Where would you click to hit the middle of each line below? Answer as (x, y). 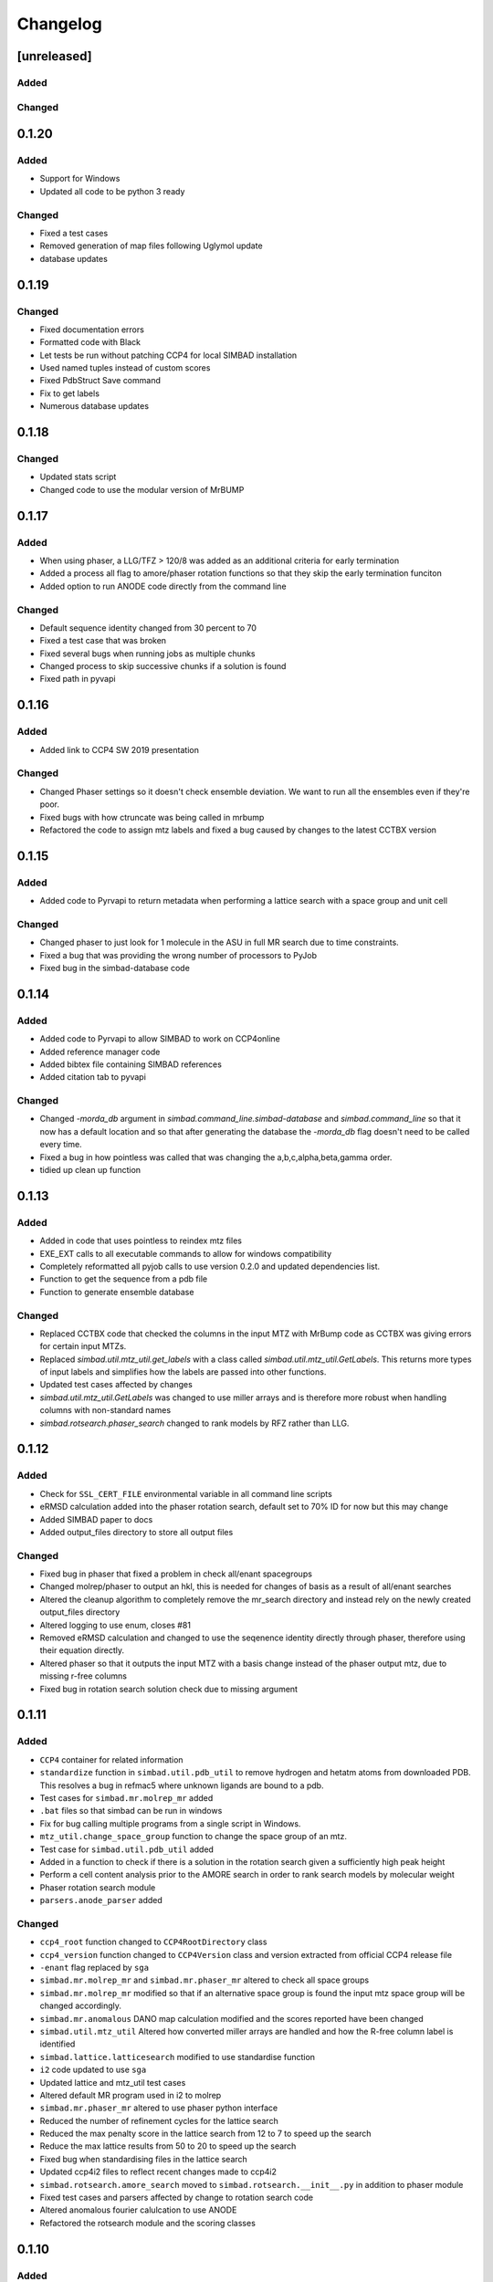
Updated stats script (78, 477)
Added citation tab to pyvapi (93, 1077)
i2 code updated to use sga (93, 2070)
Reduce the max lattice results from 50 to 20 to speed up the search (168, 2146)
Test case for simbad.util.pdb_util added (127, 1849)
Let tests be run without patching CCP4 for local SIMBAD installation (168, 355)
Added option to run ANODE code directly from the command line (163, 586)
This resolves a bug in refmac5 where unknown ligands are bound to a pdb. (182, 1785)
